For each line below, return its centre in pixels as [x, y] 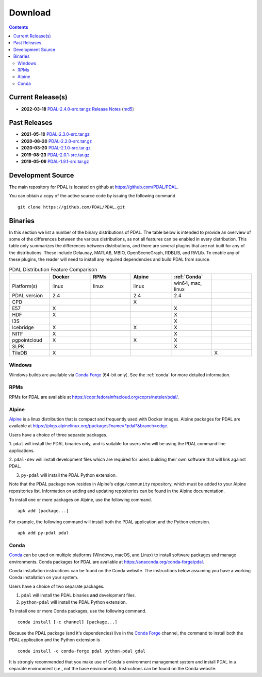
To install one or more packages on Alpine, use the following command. [81, 500]
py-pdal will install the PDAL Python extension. [69, 475]
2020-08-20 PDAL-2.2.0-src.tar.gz [57, 141]
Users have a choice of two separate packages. [57, 586]
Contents [19, 27]
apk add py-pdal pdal [43, 533]
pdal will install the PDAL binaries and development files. [78, 595]
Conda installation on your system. [44, 578]
